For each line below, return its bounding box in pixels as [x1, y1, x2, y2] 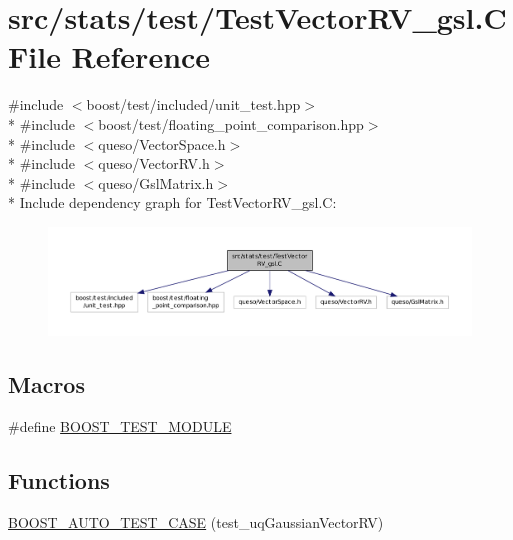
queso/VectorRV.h [98, 153, 210, 174]
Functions [8, 465, 110, 496]
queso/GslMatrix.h [98, 172, 214, 193]
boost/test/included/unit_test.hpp [86, 94, 301, 115]
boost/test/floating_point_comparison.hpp [98, 113, 364, 134]
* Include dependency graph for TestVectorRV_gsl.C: [8, 192, 337, 213]
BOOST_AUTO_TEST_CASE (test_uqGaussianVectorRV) [8, 511, 384, 532]
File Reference [8, 36, 211, 77]
